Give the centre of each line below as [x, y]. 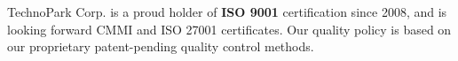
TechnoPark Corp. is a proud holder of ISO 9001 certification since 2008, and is [227, 11]
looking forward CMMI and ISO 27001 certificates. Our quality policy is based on [229, 29]
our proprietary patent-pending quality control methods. [161, 46]
